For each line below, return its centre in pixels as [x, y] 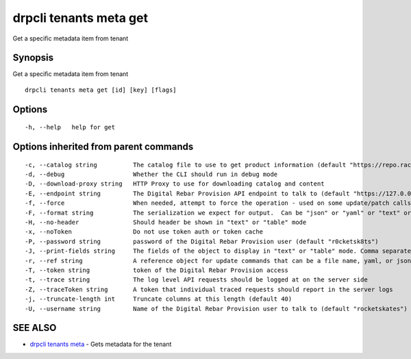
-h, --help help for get [70, 127]
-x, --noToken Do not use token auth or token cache [144, 232]
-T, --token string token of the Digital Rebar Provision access [157, 270]
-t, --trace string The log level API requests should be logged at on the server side [196, 280]
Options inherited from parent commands [103, 147]
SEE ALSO [35, 328]
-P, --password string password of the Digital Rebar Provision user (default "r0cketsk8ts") [202, 241]
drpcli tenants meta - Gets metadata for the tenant [101, 344]
